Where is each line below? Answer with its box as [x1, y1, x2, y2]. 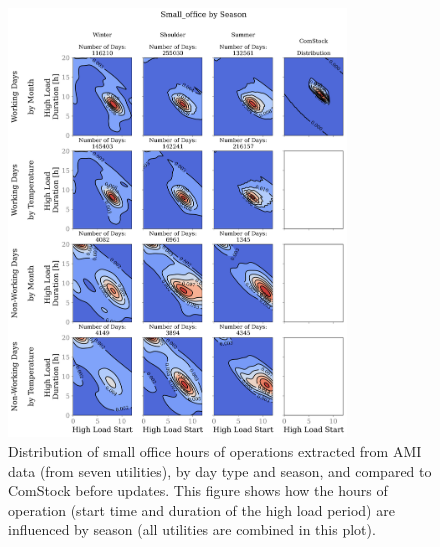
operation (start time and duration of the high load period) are [8, 499, 395, 520]
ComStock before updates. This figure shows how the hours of [8, 480, 388, 501]
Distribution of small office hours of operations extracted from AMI [8, 440, 422, 461]
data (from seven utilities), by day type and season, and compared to [8, 460, 432, 481]
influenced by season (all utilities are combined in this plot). [8, 519, 376, 540]
